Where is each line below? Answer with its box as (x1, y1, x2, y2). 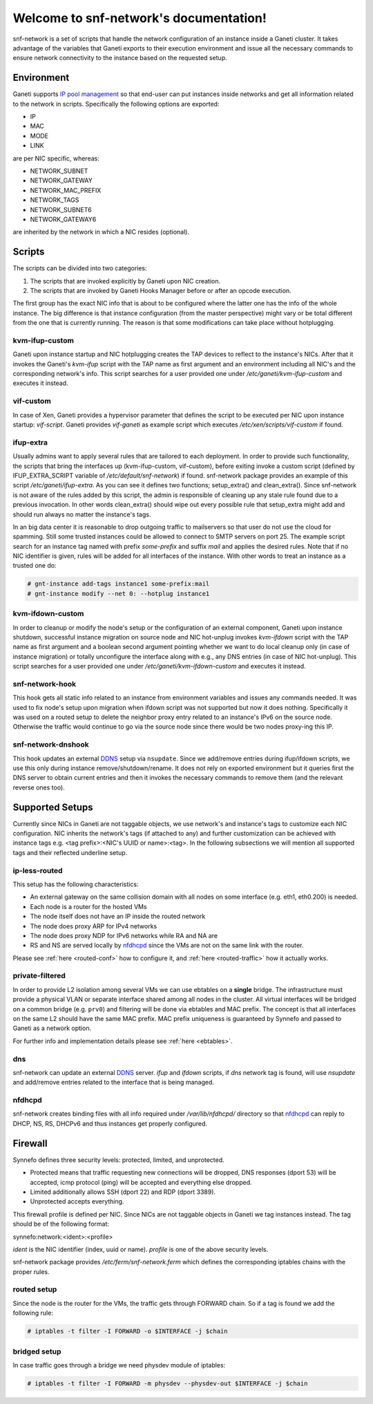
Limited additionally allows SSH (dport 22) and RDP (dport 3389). (30, 1188, 216, 1196)
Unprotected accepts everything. (30, 1197, 124, 1206)
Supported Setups (12, 801, 93, 813)
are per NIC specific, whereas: (12, 154, 99, 162)
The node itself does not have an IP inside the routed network (30, 912, 206, 921)
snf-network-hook (12, 679, 76, 689)
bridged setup (12, 1347, 61, 1356)
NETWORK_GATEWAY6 (30, 215, 97, 223)
